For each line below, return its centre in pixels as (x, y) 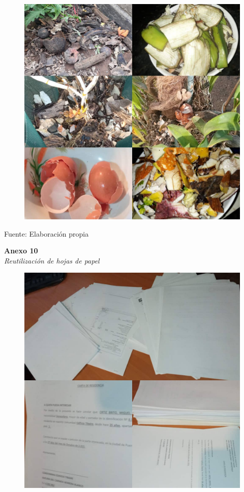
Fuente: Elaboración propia (47, 233)
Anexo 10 (21, 251)
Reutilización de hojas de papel (52, 260)
